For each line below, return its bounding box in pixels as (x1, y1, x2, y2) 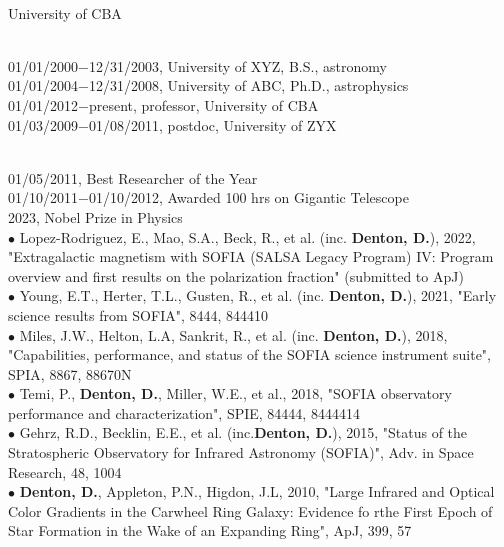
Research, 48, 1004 (8, 461, 122, 482)
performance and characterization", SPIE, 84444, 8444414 (8, 402, 360, 423)
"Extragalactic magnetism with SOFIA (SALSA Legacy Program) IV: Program (8, 246, 494, 267)
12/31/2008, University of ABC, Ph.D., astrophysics (88, 75, 409, 96)
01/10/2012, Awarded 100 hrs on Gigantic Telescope (88, 187, 409, 208)
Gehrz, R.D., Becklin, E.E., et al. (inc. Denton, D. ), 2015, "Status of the (19, 422, 468, 443)
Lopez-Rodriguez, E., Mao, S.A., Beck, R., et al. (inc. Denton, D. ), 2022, (19, 226, 476, 247)
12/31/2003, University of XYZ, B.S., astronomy (88, 55, 387, 76)
